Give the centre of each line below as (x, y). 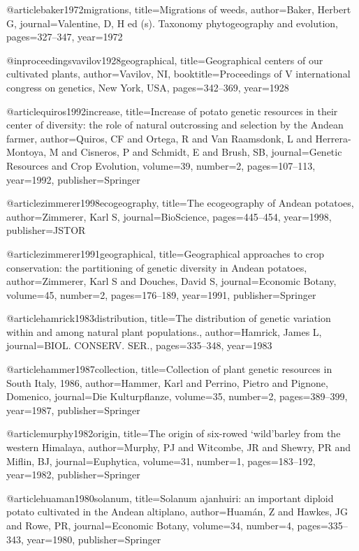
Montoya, (27, 152)
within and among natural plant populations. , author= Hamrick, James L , (164, 331)
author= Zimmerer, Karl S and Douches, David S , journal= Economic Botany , (171, 281)
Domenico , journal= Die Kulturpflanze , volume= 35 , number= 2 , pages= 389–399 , (177, 396)
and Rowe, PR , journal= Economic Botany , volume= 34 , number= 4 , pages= (167, 525)
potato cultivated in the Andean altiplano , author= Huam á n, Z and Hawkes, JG (177, 512)
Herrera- (333, 138)
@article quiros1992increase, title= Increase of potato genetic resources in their (172, 111)
